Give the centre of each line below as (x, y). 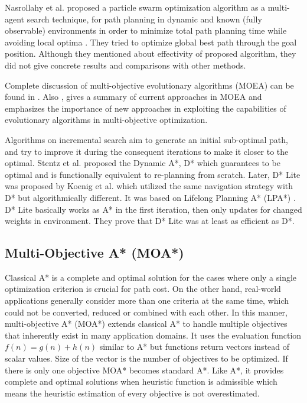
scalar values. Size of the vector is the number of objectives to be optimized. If (146, 358)
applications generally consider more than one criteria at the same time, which (147, 300)
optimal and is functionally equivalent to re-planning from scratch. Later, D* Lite (153, 174)
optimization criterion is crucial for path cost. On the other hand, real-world (143, 289)
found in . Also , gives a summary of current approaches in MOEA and (133, 97)
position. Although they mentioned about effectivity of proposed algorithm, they (151, 53)
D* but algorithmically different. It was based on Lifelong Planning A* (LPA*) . (150, 197)
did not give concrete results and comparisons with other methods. (125, 65)
